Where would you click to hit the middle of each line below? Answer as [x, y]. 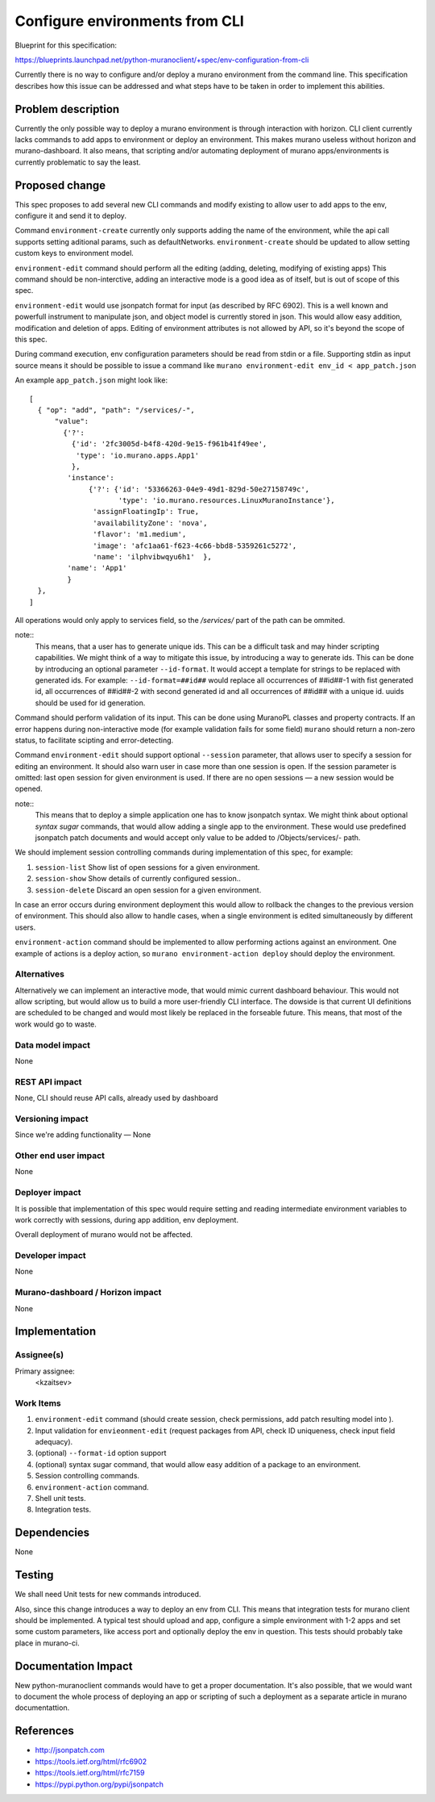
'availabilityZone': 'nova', [151, 523]
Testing [34, 1575]
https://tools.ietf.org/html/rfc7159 [90, 1773]
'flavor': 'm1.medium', [140, 534]
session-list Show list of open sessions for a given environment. [147, 867]
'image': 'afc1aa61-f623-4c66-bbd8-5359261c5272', [195, 546]
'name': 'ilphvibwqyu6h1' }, [153, 557]
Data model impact [53, 1045]
